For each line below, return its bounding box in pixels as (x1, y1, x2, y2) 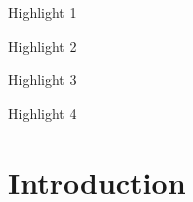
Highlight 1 (8, 2, 77, 22)
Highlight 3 (8, 69, 77, 90)
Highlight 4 (8, 102, 77, 123)
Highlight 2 (8, 35, 77, 56)
